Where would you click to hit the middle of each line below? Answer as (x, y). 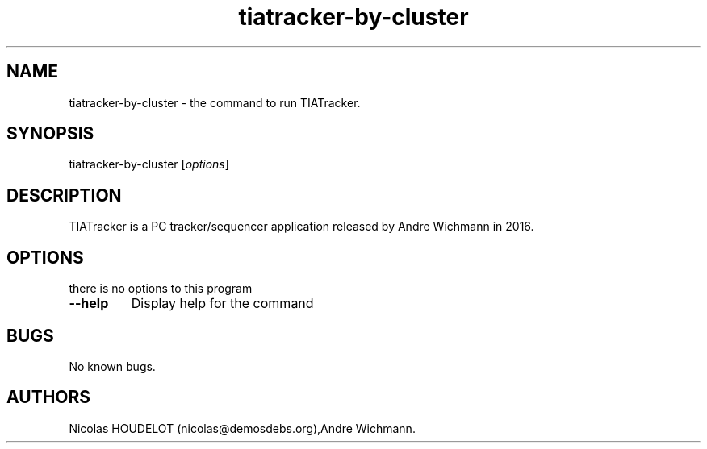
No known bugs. (112, 366)
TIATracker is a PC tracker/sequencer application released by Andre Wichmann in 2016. (301, 227)
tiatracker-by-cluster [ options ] (149, 164)
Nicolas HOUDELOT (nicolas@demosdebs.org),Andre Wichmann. (242, 428)
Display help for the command (222, 303)
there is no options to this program (161, 289)
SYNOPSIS (50, 134)
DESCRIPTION (64, 195)
